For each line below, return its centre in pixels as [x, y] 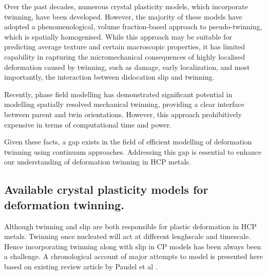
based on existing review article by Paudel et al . [81, 266]
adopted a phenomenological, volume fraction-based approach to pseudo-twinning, [133, 26]
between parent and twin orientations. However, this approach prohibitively [123, 114]
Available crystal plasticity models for [106, 189]
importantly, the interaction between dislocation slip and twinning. [109, 77]
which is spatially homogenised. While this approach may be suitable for [118, 36]
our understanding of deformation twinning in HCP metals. [98, 162]
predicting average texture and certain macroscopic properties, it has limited [125, 47]
